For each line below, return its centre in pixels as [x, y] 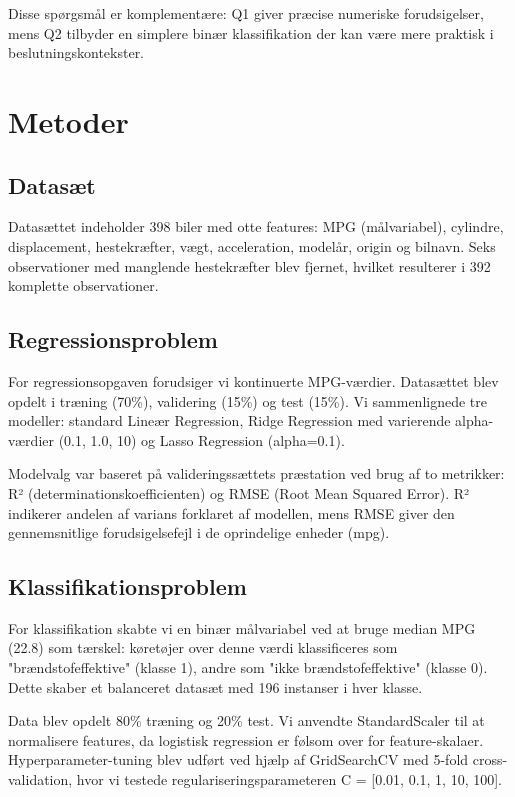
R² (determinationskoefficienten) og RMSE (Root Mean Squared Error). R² [239, 492]
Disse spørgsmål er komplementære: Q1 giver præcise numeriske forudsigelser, [246, 13]
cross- [490, 759]
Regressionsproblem [113, 339]
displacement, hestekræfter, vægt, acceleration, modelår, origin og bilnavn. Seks [252, 245]
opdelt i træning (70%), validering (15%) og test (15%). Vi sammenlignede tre [247, 400]
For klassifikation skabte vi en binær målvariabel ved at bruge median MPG [242, 627]
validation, [40, 779]
